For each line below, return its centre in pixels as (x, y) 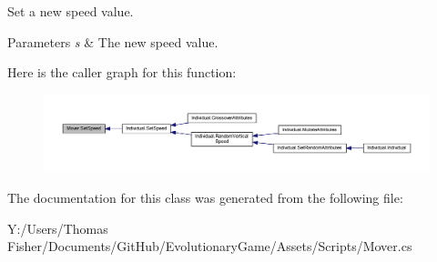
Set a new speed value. (71, 11)
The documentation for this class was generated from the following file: (205, 198)
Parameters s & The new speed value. (113, 41)
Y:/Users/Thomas (58, 228)
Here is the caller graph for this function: (122, 72)
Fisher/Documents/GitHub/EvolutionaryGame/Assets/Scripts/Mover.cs (210, 246)
